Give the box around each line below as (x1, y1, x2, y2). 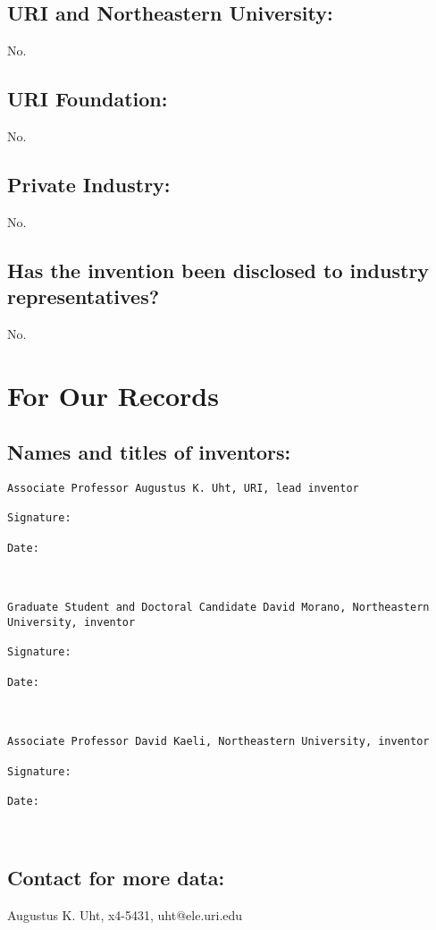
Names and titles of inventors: (7, 438, 291, 466)
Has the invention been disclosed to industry (7, 256, 430, 283)
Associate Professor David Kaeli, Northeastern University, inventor (7, 735, 430, 748)
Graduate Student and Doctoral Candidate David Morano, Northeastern (7, 601, 430, 614)
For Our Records (7, 376, 219, 413)
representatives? (7, 283, 160, 310)
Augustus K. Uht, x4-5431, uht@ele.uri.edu (7, 906, 243, 925)
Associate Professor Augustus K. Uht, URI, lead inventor (7, 482, 359, 495)
